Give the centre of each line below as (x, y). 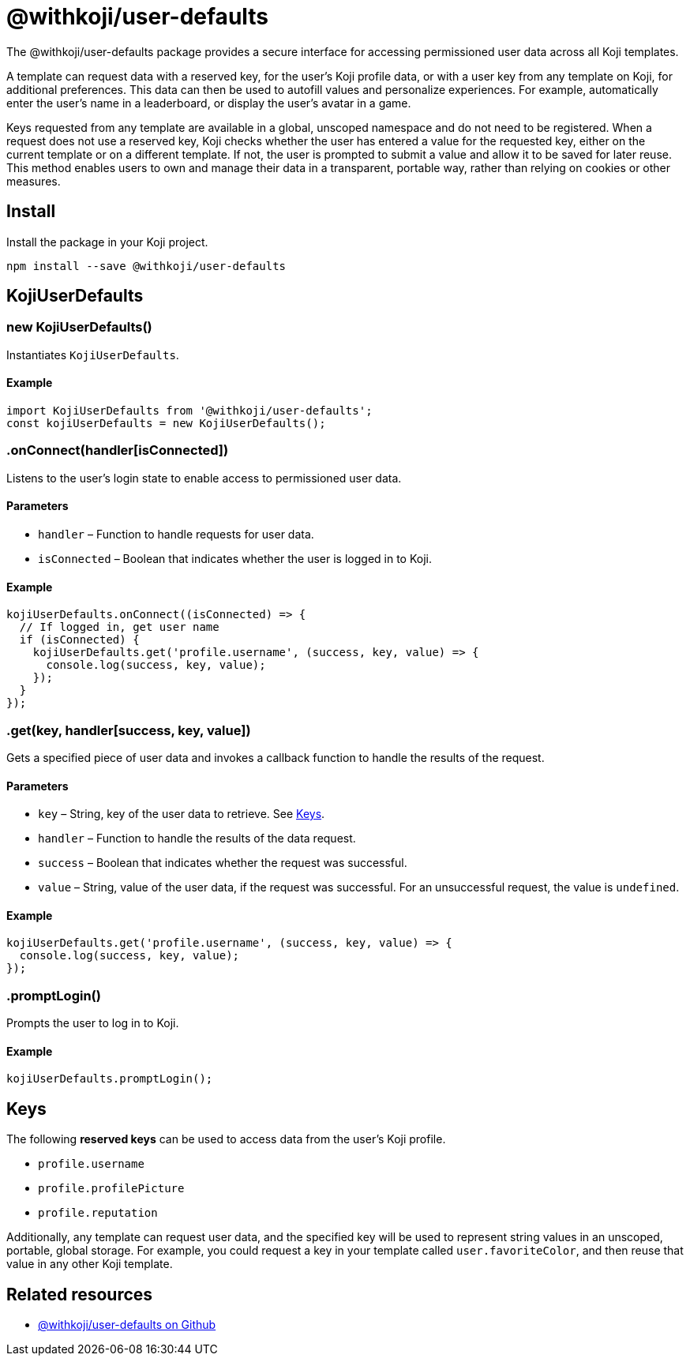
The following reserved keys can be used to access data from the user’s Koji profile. (226, 1139)
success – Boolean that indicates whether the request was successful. (223, 863)
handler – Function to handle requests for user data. (176, 534)
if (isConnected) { (79, 640)
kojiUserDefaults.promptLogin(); (110, 1079)
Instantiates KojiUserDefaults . (93, 355)
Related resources (80, 1294)
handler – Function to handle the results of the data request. (197, 839)
